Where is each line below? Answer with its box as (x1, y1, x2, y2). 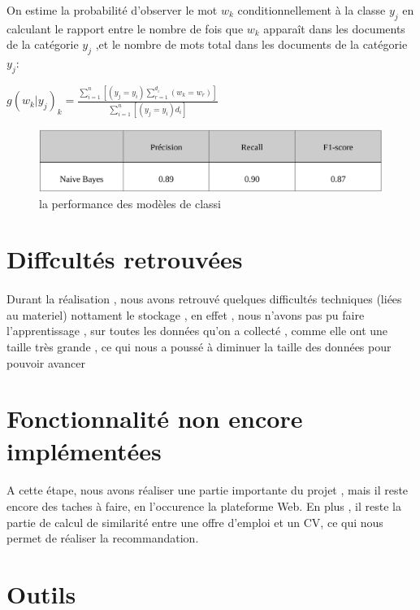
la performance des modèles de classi (39, 194, 221, 211)
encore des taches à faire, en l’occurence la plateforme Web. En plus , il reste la (6, 497, 401, 514)
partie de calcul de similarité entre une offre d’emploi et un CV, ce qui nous (6, 513, 383, 530)
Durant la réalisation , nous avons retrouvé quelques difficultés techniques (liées (6, 290, 402, 307)
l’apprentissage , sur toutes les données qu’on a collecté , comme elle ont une (6, 322, 388, 339)
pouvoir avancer (6, 354, 85, 371)
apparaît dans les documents (263, 20, 405, 37)
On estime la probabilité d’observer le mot (6, 2, 218, 18)
